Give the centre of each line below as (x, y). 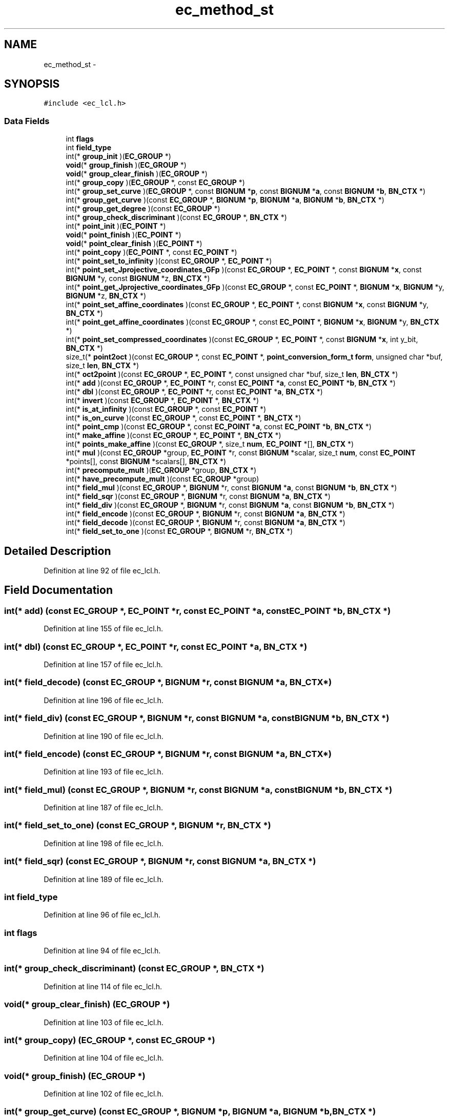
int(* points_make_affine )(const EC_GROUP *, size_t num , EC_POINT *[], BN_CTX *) (210, 444)
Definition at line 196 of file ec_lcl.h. (104, 700)
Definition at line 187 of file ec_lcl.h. (103, 807)
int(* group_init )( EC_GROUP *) (118, 156)
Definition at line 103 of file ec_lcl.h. (104, 1022)
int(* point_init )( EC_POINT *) (116, 226)
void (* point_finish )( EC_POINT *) (124, 235)
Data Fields (27, 121)
